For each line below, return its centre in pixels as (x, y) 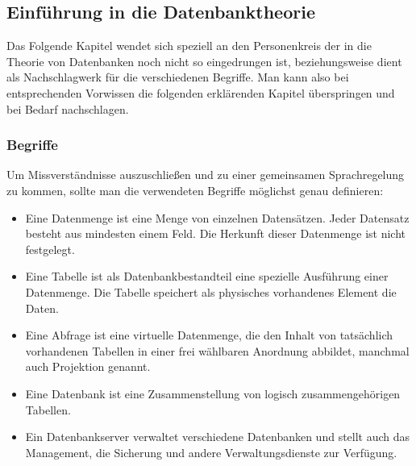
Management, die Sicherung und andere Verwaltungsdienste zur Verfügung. (211, 452)
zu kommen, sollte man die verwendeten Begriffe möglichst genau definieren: (195, 190)
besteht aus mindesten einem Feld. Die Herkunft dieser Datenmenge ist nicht (215, 233)
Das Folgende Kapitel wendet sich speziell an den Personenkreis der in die (189, 46)
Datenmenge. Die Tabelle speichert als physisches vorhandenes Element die (211, 291)
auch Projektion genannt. (88, 366)
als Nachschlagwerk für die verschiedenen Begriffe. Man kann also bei (178, 77)
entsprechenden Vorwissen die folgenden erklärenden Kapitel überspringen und (201, 92)
